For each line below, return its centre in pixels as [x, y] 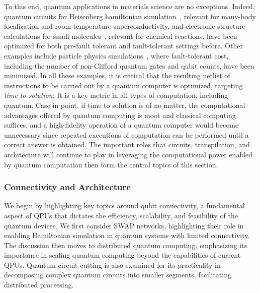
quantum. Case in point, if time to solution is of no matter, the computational [125, 105]
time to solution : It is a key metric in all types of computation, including [116, 95]
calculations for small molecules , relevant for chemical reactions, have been [121, 36]
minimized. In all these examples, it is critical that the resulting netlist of [117, 75]
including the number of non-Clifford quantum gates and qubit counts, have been [129, 65]
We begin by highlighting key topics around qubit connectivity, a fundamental [124, 206]
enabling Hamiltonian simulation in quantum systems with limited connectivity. [127, 235]
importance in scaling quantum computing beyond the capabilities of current [122, 255]
